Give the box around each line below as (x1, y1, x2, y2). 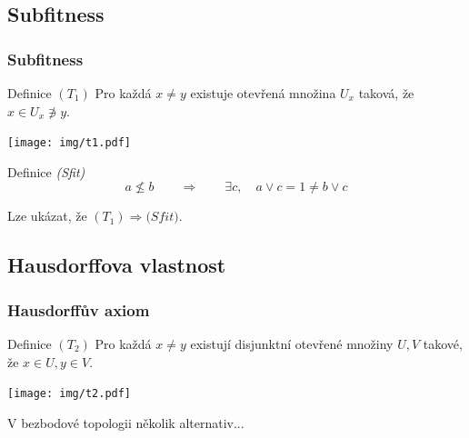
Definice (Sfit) (7, 162, 85, 181)
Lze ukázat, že (7, 206, 87, 225)
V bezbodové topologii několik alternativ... (7, 413, 244, 432)
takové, (423, 334, 463, 353)
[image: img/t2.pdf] (7, 387, 132, 401)
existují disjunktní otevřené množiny (190, 334, 394, 353)
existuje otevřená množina (190, 84, 336, 102)
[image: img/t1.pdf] (7, 136, 132, 150)
